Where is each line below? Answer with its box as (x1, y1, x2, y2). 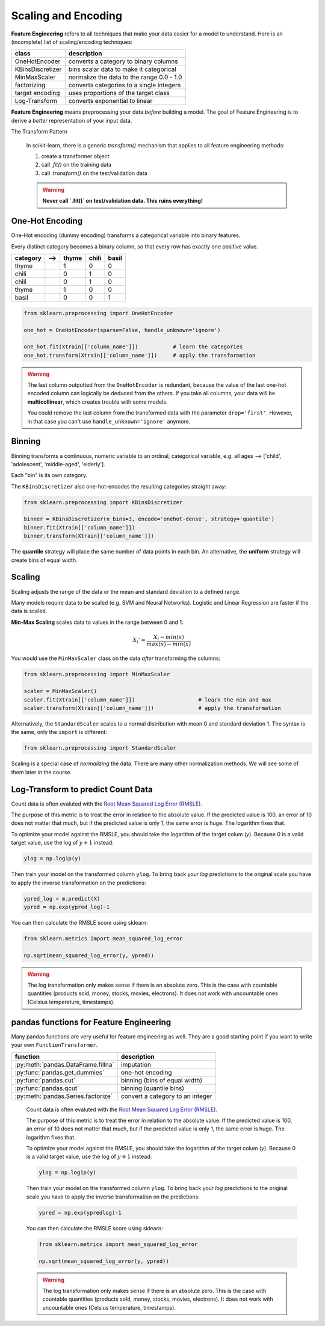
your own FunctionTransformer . (11, 1041, 98, 1049)
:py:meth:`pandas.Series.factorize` (14, 1092, 113, 1100)
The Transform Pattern (11, 128, 68, 135)
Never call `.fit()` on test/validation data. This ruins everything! (42, 197, 203, 205)
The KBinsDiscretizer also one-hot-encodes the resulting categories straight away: (11, 483, 227, 490)
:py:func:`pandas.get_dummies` (14, 1068, 105, 1076)
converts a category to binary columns (68, 57, 178, 66)
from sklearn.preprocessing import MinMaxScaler (23, 671, 170, 678)
